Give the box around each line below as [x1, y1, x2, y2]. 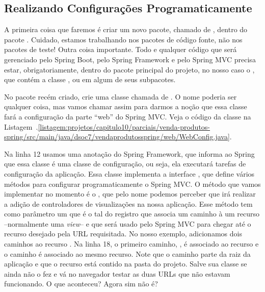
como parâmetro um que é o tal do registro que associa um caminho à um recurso [4, 208, 259, 219]
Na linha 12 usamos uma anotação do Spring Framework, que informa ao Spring [4, 148, 255, 159]
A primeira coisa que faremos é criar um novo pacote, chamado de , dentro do [4, 24, 248, 35]
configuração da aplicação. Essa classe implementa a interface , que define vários [4, 168, 255, 179]
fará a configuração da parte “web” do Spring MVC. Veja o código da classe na [4, 111, 251, 121]
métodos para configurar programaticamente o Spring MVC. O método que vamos [4, 178, 261, 189]
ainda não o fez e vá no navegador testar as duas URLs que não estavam [4, 268, 230, 279]
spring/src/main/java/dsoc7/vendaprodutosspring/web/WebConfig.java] [4, 131, 230, 142]
